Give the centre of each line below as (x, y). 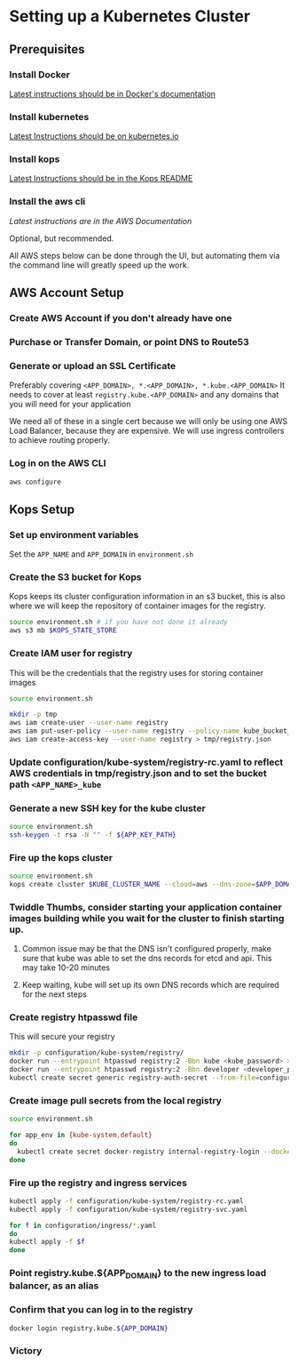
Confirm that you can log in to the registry (101, 1310)
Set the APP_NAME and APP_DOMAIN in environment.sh (101, 554)
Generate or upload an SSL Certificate (93, 365)
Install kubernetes (49, 116)
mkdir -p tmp (33, 715)
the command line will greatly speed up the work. (99, 265)
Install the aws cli (47, 202)
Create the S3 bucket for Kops (75, 577)
